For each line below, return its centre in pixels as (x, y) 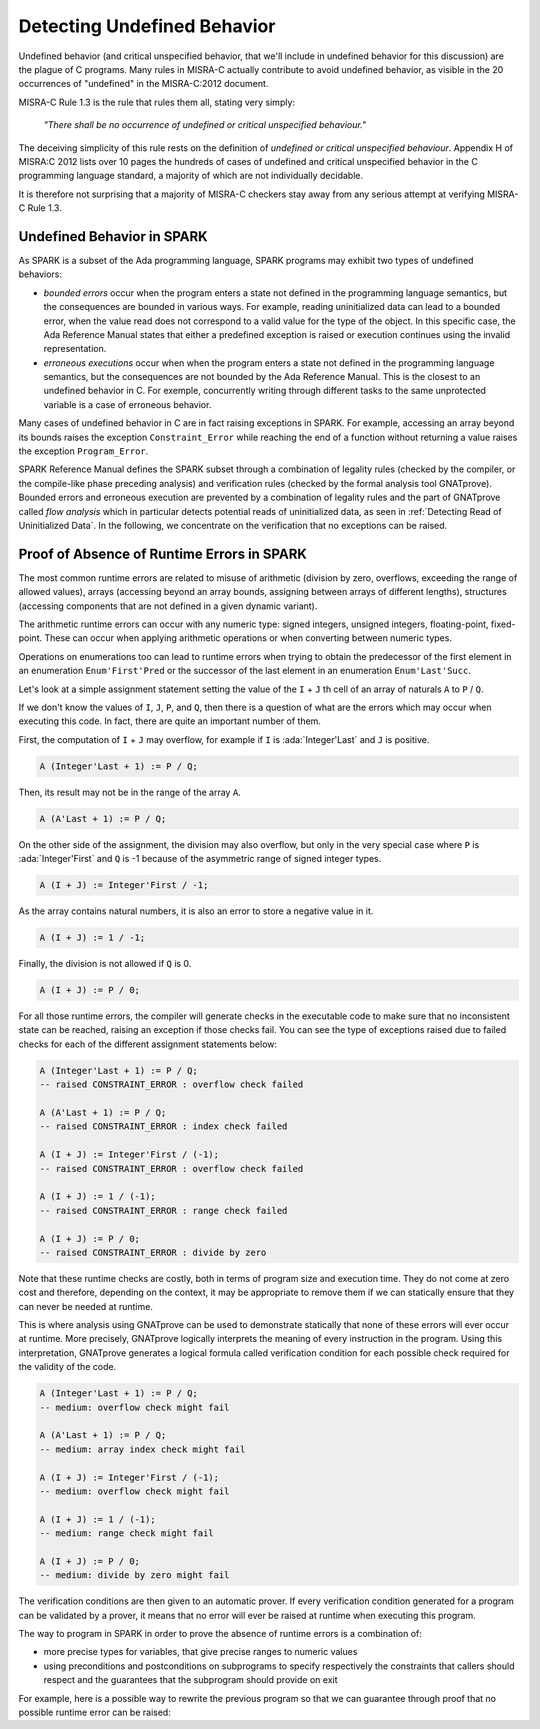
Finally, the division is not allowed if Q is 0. (105, 964)
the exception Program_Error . (83, 451)
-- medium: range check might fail (126, 1533)
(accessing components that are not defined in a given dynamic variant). (168, 606)
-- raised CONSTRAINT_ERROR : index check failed (163, 1126)
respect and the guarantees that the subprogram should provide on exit (190, 1680)
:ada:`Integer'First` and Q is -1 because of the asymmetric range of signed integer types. (200, 859)
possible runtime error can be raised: (95, 1712)
